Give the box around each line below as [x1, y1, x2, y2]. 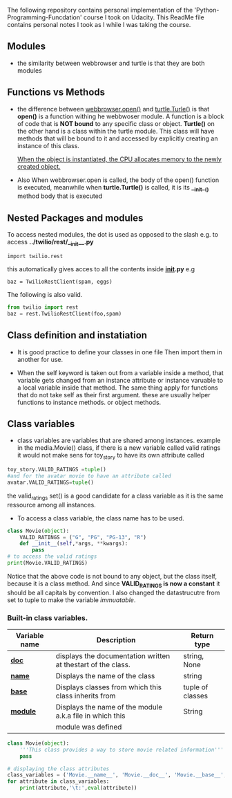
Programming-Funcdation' [7, 13, 82, 21]
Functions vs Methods [7, 87, 106, 98]
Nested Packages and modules [7, 212, 144, 224]
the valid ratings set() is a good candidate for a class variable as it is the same [7, 491, 224, 501]
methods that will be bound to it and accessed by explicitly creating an [17, 134, 218, 143]
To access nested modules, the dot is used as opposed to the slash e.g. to [7, 230, 219, 239]
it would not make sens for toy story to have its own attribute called [17, 451, 205, 461]
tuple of [183, 682, 209, 691]
